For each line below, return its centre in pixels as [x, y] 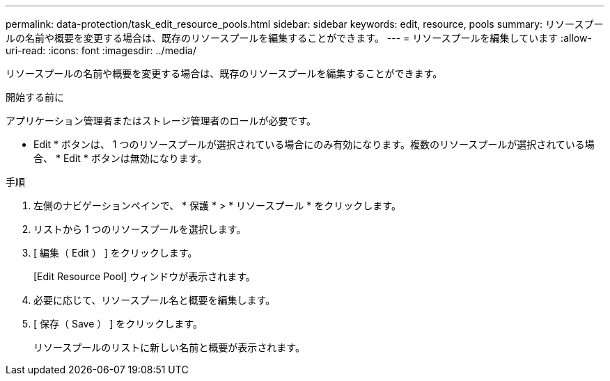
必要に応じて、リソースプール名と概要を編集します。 [155, 300]
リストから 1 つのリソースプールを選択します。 [140, 229]
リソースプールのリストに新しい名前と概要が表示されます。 [169, 347]
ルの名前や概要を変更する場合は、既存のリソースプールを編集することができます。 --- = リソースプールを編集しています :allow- [299, 38]
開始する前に [35, 97]
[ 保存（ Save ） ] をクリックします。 [118, 324]
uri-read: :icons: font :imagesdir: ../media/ [101, 50]
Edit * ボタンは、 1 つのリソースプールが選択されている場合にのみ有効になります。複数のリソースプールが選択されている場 [314, 144]
